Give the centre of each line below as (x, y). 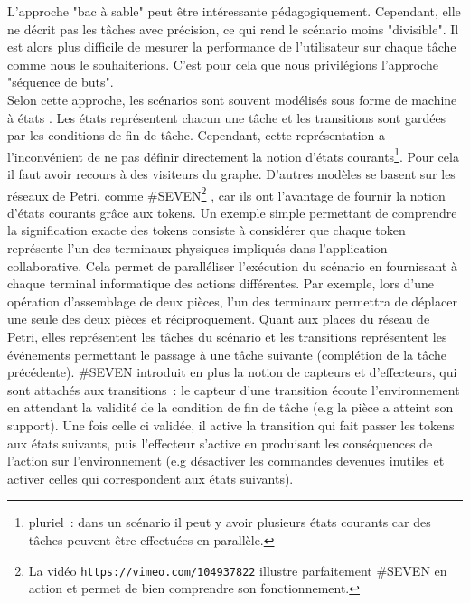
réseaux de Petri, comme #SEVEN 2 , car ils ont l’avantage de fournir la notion (226, 193)
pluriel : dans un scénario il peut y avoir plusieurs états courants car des (230, 522)
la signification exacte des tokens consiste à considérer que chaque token (207, 230)
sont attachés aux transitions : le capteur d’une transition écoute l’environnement (234, 389)
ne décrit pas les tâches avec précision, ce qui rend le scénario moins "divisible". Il (233, 28)
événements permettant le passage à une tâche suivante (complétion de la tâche (227, 354)
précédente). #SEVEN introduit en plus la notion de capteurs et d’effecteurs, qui (232, 372)
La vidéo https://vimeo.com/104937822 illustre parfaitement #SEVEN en (238, 570)
